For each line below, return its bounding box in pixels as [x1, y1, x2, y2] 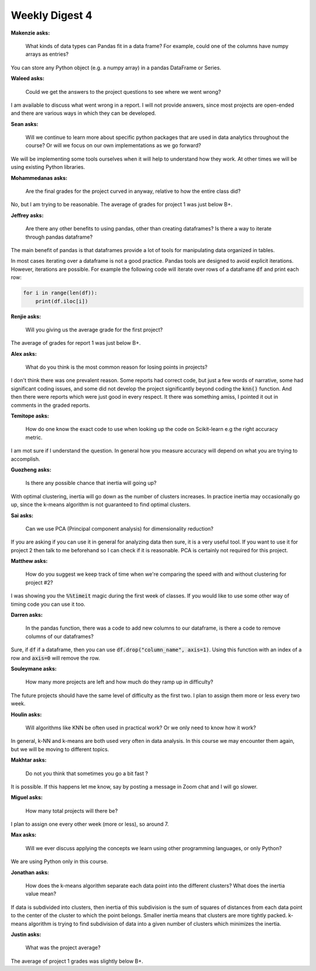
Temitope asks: [11, 412, 49, 419]
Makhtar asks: [11, 756, 47, 763]
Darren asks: [11, 612, 43, 619]
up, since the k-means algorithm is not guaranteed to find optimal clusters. [11, 501, 191, 508]
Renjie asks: [11, 313, 41, 320]
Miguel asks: [11, 794, 43, 801]
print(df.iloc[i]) [35, 298, 88, 304]
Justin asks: [11, 931, 42, 938]
